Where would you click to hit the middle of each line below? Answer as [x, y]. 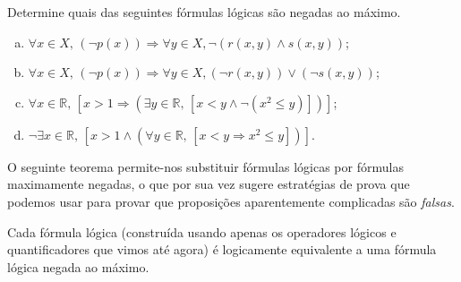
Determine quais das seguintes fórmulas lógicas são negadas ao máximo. [204, 12]
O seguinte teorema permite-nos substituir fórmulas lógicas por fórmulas [205, 166]
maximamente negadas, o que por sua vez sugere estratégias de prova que [209, 184]
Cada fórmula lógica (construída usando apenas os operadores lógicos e [202, 231]
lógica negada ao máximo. [78, 266]
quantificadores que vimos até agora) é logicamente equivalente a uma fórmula [222, 249]
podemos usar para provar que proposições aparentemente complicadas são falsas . [231, 201]
